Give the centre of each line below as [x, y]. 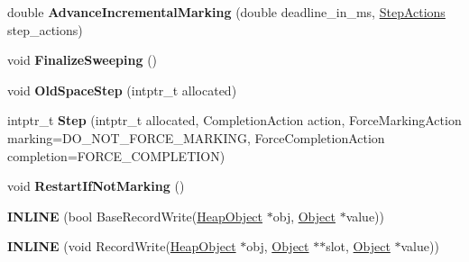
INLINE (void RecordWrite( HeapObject [122, 246]
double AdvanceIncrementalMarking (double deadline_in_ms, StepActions [226, 12]
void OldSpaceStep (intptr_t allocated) [122, 90]
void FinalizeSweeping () [83, 60]
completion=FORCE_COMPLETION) [116, 155]
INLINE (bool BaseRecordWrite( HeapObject [135, 216]
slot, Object [358, 246]
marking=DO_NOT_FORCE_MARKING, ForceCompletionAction [196, 137]
